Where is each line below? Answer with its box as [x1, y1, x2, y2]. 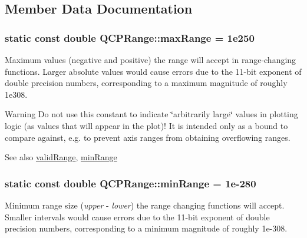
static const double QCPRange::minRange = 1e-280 [5, 176, 256, 190]
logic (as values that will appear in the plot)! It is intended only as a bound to [5, 119, 288, 131]
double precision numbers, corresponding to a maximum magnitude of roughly [5, 77, 288, 89]
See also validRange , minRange [5, 151, 117, 163]
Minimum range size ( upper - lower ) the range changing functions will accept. [5, 199, 285, 211]
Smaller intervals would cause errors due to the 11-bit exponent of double [5, 210, 270, 223]
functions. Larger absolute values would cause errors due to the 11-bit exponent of [5, 65, 302, 77]
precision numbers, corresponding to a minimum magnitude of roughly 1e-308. [5, 222, 288, 234]
